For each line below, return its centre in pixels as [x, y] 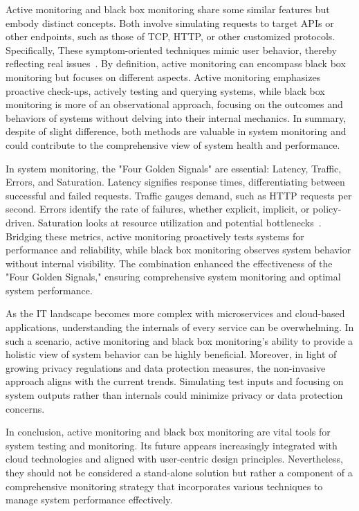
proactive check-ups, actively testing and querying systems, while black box [165, 90]
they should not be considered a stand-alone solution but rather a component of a [179, 472]
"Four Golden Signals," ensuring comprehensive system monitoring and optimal [173, 277]
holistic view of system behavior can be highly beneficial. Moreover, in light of [171, 354]
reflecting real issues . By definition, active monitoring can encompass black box [176, 63]
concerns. [25, 408]
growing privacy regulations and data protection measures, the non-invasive [166, 367]
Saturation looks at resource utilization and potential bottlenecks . [179, 222]
